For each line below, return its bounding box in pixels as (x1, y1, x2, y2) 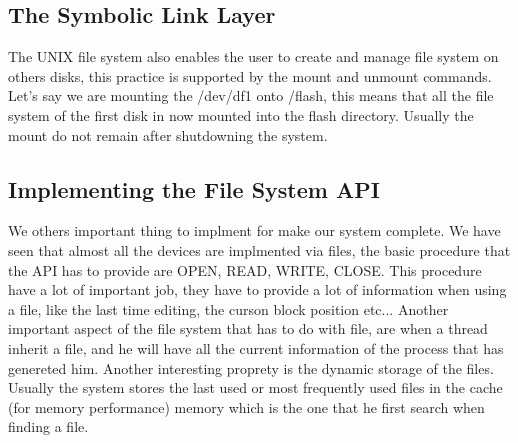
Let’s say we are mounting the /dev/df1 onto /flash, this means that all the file (8, 85, 494, 106)
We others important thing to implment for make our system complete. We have (8, 220, 501, 241)
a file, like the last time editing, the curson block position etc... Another (8, 298, 449, 319)
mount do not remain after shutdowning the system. (8, 124, 328, 145)
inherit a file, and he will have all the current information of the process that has (8, 337, 504, 358)
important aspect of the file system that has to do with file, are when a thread (8, 318, 488, 339)
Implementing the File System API (8, 173, 380, 204)
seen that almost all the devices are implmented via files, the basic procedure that (8, 239, 511, 260)
